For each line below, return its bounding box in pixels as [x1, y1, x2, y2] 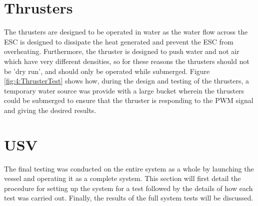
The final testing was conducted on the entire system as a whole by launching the [4, 163, 254, 173]
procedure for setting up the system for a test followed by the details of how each [4, 182, 253, 193]
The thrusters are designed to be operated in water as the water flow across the [4, 26, 248, 37]
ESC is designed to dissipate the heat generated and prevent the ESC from [4, 36, 233, 46]
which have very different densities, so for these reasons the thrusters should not [4, 55, 249, 66]
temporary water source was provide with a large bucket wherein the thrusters [4, 85, 244, 95]
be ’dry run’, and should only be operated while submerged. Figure [4, 65, 210, 76]
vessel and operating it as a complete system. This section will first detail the [4, 173, 241, 183]
